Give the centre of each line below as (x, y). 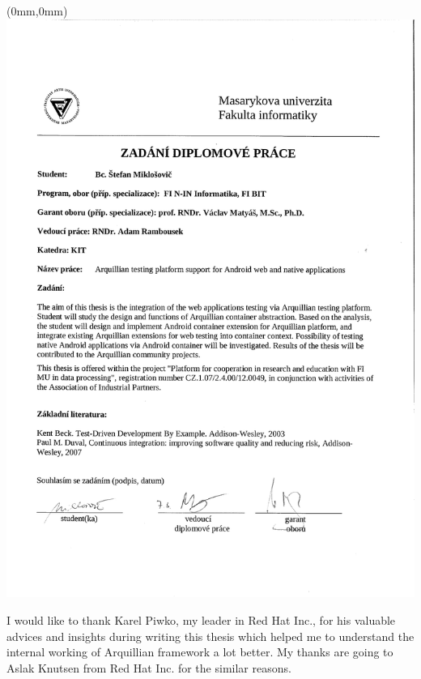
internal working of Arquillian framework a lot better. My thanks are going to (200, 652)
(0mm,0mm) (37, 11)
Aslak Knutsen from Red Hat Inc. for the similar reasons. (149, 667)
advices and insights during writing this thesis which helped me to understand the (210, 636)
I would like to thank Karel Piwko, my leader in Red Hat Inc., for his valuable (201, 620)
